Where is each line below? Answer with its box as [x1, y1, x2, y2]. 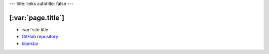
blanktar [21, 40, 39, 47]
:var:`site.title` [21, 26, 50, 32]
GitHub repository [21, 34, 58, 40]
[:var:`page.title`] [9, 13, 65, 22]
